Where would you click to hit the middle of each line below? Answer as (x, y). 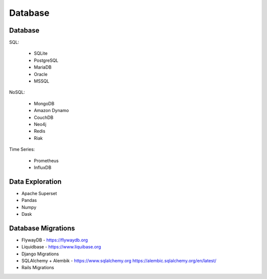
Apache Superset (39, 193)
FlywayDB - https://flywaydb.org (55, 240)
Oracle (41, 74)
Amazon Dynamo (51, 111)
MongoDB (44, 103)
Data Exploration (35, 181)
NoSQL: (17, 92)
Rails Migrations (38, 268)
